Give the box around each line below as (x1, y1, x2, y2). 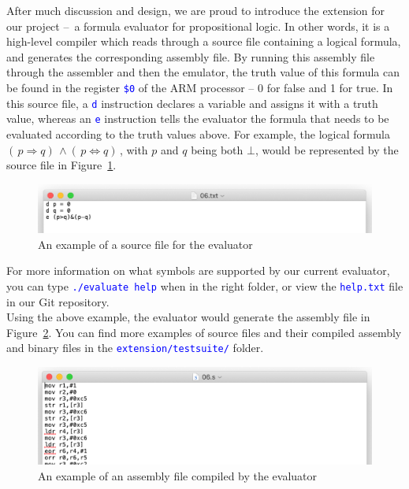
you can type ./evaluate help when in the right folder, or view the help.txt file (6, 278, 403, 295)
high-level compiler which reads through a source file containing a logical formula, (6, 33, 401, 50)
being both (191, 141, 244, 157)
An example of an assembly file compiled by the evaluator (38, 467, 318, 483)
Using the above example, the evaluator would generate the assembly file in (6, 309, 370, 325)
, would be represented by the (255, 141, 399, 157)
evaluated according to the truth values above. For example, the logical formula (6, 125, 390, 142)
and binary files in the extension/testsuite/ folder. (6, 339, 264, 356)
